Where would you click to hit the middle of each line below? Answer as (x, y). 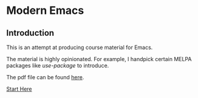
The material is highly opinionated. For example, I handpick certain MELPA (99, 59)
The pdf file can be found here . (45, 77)
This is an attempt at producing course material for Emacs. (80, 47)
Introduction (30, 33)
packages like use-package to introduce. (58, 65)
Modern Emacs (45, 11)
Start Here (19, 89)
